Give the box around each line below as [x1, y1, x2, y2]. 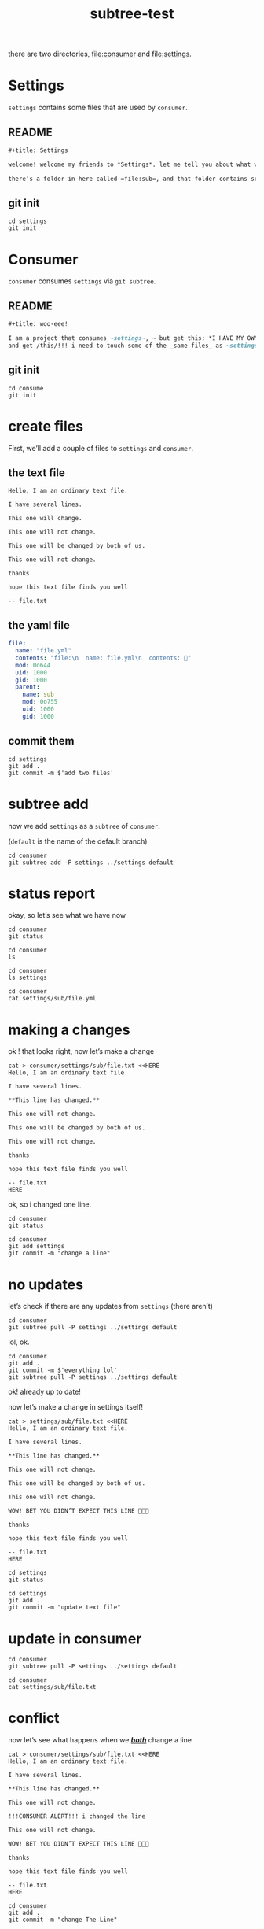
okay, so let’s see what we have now [8, 911, 126, 920]
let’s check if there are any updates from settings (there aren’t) [8, 1302, 214, 1311]
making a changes [8, 1021, 130, 1039]
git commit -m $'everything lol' [8, 1366, 118, 1374]
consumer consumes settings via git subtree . [8, 276, 156, 286]
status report [8, 885, 96, 902]
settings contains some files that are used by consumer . [8, 103, 188, 113]
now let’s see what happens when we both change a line [8, 1735, 192, 1745]
